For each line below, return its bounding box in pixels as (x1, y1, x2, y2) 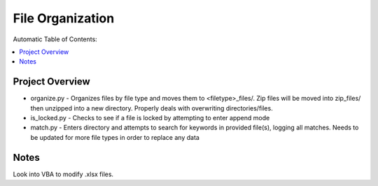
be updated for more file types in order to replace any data (30, 133, 199, 141)
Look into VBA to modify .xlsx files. (13, 170, 114, 178)
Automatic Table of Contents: (13, 35, 97, 43)
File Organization (13, 10, 115, 26)
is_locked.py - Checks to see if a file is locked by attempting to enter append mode (30, 114, 270, 122)
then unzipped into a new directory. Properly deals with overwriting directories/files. (30, 103, 273, 112)
